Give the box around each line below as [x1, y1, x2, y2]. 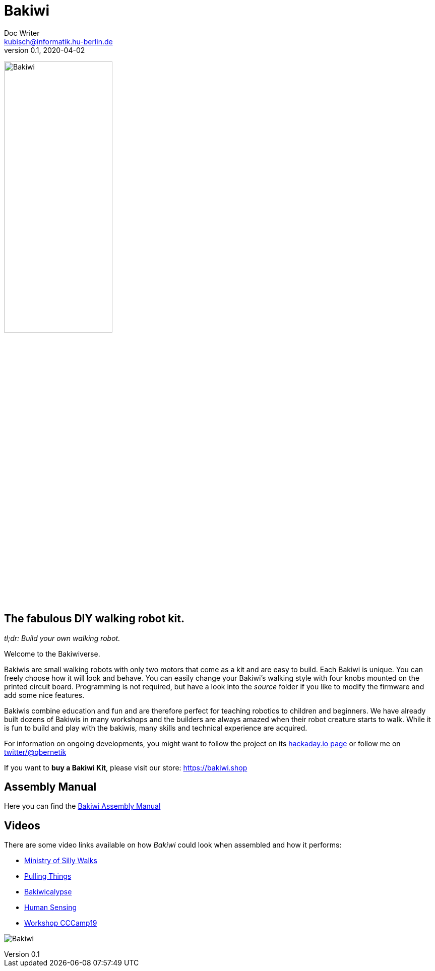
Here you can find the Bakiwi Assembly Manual [4, 802, 161, 811]
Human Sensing [24, 903, 77, 912]
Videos [4, 819, 40, 832]
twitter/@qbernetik [4, 747, 67, 756]
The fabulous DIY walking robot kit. [4, 612, 184, 625]
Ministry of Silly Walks [24, 856, 97, 865]
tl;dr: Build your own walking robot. [4, 633, 120, 642]
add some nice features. [4, 690, 85, 699]
